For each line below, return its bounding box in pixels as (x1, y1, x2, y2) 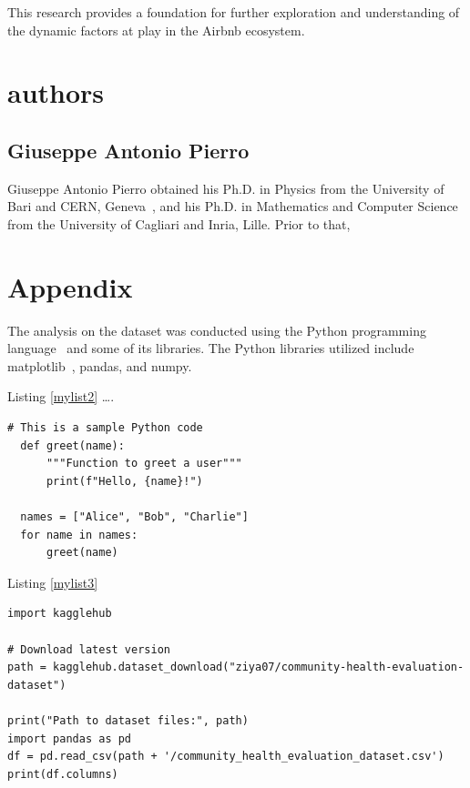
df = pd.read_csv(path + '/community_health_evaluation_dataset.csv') (7, 750, 444, 763)
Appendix (7, 268, 133, 305)
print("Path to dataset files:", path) (7, 713, 249, 727)
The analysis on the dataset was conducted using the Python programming (7, 320, 426, 339)
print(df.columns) (7, 767, 118, 781)
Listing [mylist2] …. (7, 387, 115, 406)
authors (7, 74, 105, 111)
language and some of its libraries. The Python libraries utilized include (7, 338, 414, 358)
